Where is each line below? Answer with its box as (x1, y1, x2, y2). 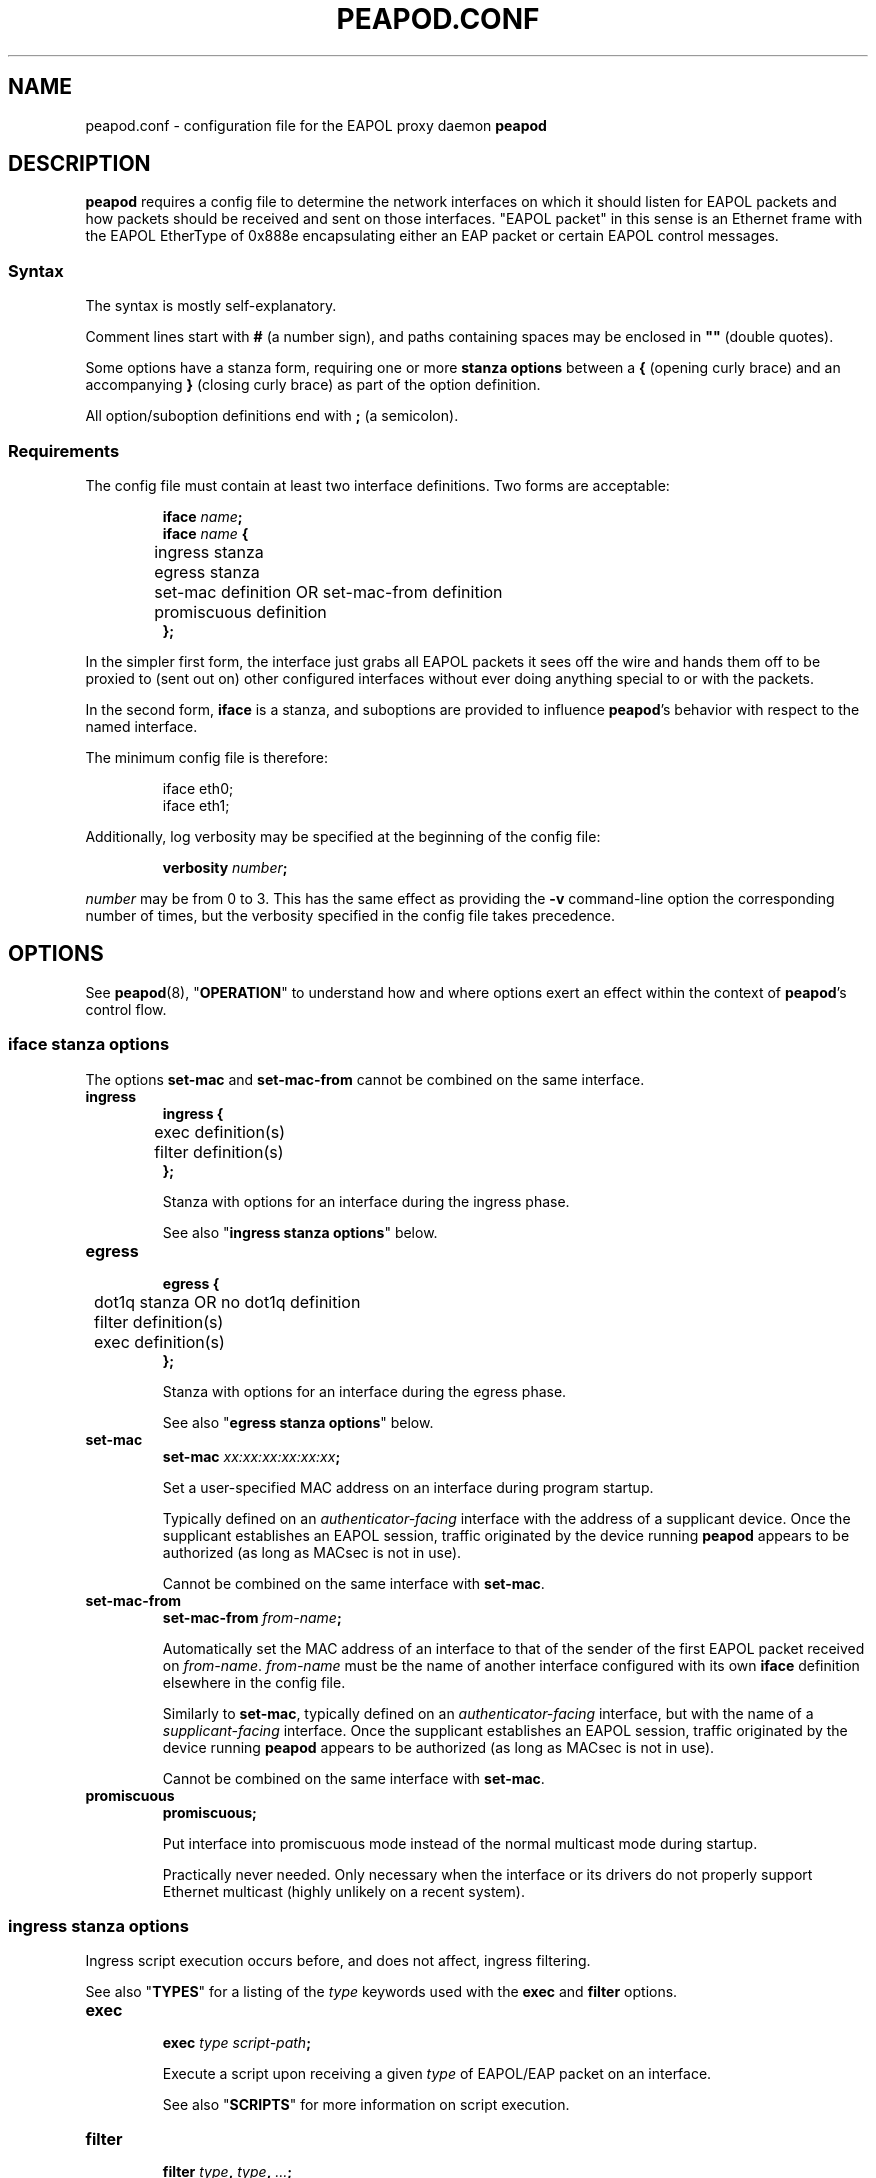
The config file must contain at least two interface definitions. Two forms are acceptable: (85, 476, 670, 494)
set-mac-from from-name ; (162, 1608, 342, 1626)
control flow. (85, 1000, 167, 1018)
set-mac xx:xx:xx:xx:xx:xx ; (162, 1447, 341, 1465)
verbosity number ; (162, 858, 288, 876)
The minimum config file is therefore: (85, 748, 329, 766)
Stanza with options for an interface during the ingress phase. (162, 1192, 570, 1210)
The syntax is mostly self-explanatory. (85, 297, 337, 315)
